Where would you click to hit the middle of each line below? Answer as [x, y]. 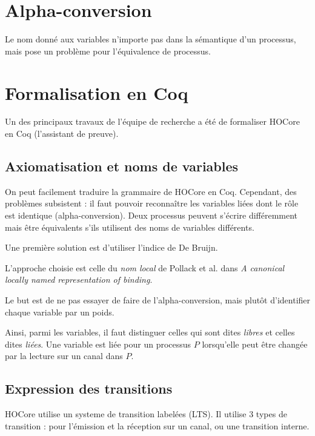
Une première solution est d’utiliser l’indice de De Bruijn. [111, 247]
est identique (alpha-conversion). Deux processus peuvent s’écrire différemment [151, 215]
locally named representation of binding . [79, 279]
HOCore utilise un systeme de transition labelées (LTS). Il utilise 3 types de [146, 414]
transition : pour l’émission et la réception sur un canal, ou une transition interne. [157, 425]
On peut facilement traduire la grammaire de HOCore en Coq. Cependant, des [151, 191]
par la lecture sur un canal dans [64, 356]
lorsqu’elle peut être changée [255, 344]
